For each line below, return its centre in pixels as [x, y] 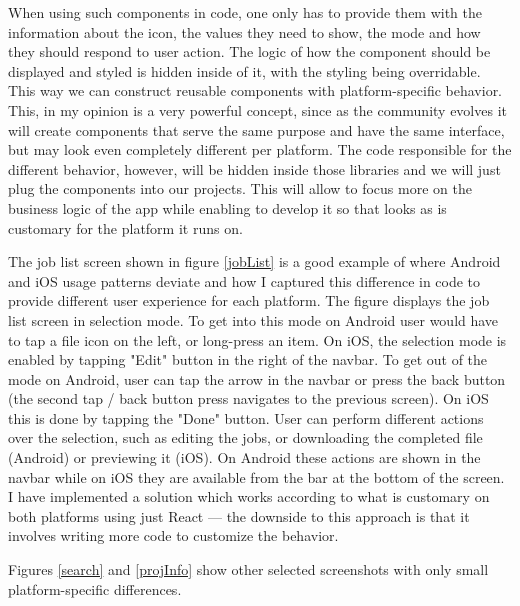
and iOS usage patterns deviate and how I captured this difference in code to [244, 280]
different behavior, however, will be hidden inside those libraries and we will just [254, 168]
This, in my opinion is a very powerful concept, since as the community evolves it [257, 109]
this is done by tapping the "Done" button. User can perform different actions [246, 417]
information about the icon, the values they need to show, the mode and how [244, 31]
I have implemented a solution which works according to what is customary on [249, 496]
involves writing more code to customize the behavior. [173, 535]
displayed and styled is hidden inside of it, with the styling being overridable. [244, 70]
